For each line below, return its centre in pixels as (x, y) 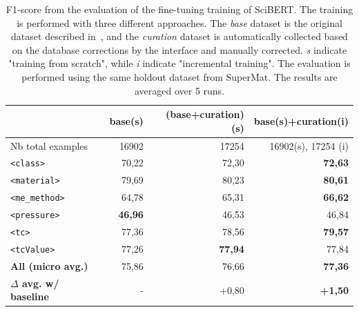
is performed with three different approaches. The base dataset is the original (179, 22)
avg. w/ (41, 283)
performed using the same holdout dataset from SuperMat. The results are (179, 76)
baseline (30, 296)
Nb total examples (49, 145)
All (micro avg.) (49, 265)
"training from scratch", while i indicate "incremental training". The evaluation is (179, 63)
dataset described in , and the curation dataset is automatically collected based (179, 36)
